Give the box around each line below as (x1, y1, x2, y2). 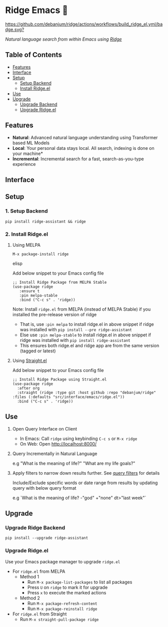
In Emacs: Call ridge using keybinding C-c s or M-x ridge (19, 436, 137, 442)
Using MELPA (12, 242, 41, 248)
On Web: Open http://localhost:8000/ (19, 441, 97, 447)
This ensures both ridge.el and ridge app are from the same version (19, 342, 159, 348)
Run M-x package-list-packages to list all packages (27, 579, 132, 585)
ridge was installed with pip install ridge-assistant (19, 337, 131, 343)
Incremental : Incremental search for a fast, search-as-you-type (12, 155, 144, 162)
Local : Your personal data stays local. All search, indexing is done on (12, 145, 154, 151)
